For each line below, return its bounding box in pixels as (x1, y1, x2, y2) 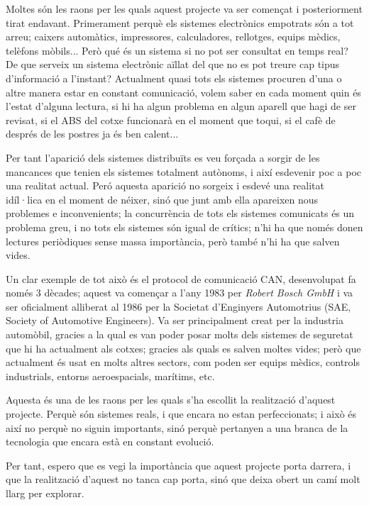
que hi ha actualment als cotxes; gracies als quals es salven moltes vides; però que (6, 340, 361, 355)
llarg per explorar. (6, 486, 84, 500)
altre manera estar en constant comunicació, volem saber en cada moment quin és (6, 84, 361, 99)
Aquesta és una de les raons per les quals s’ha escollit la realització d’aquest (6, 392, 336, 407)
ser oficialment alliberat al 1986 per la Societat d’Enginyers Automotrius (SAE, (6, 299, 351, 313)
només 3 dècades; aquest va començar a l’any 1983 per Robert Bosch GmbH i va (6, 285, 353, 300)
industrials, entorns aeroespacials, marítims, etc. (6, 368, 215, 383)
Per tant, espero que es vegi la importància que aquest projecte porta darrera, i (6, 457, 351, 472)
